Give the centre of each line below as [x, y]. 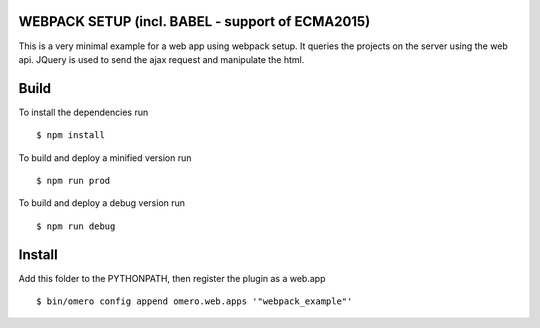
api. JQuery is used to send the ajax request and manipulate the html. [161, 59]
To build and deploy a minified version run [105, 157]
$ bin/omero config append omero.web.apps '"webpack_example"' [194, 301]
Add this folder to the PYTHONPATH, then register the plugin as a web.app [172, 278]
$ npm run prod [73, 180]
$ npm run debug [76, 226]
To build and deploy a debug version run [101, 203]
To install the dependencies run [83, 112]
